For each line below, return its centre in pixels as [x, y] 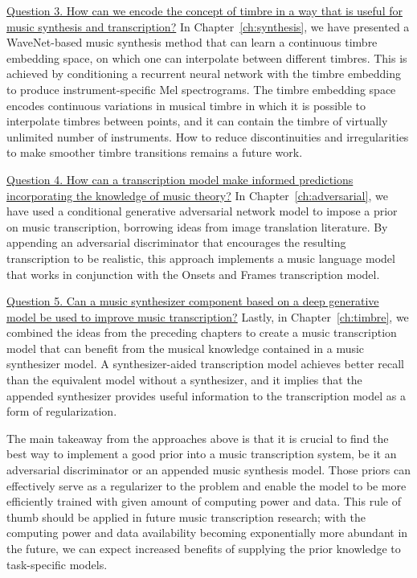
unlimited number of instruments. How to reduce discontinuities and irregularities [208, 136]
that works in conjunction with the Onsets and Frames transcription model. [193, 274]
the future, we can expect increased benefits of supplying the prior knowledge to [204, 548]
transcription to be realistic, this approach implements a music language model [201, 258]
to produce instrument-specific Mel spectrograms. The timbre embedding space [201, 89]
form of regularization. [62, 411]
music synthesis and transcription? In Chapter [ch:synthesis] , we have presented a [208, 26]
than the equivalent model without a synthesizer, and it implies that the [184, 380]
